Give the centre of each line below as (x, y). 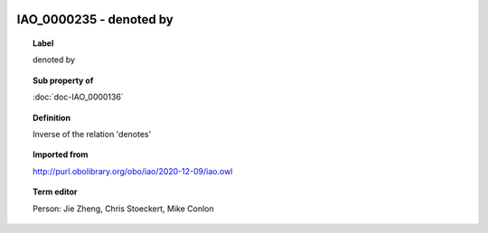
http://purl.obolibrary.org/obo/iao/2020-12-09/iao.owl (133, 171)
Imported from (61, 154)
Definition (52, 117)
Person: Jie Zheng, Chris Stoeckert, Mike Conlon (123, 209)
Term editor (55, 192)
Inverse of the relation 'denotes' (92, 134)
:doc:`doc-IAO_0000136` (78, 97)
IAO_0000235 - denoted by (95, 19)
